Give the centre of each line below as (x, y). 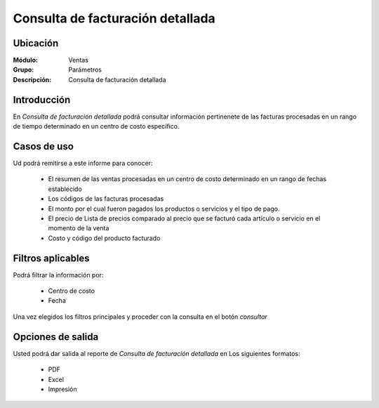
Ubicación (36, 43)
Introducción (42, 99)
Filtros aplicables (52, 258)
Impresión (62, 389)
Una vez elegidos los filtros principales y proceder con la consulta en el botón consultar (140, 317)
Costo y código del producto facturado (104, 238)
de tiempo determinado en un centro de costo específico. (96, 126)
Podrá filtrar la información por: (58, 275)
